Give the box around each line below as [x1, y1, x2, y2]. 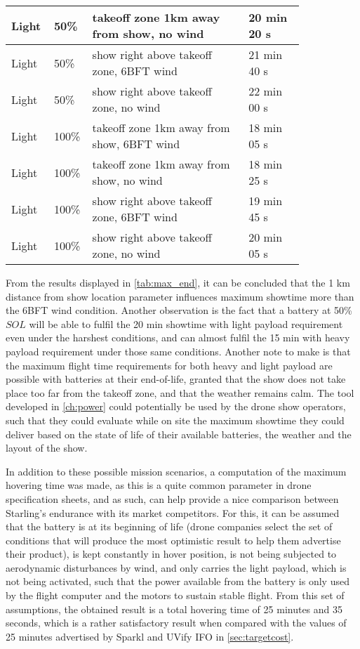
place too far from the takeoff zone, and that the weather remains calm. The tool [6, 385, 354, 400]
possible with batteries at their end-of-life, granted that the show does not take [6, 372, 346, 386]
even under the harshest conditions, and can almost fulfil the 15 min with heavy [6, 330, 350, 345]
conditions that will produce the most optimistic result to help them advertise [6, 532, 341, 547]
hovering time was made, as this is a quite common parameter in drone [6, 478, 312, 492]
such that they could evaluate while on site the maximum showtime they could [6, 412, 345, 427]
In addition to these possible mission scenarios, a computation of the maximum [6, 464, 347, 478]
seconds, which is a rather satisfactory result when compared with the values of [6, 615, 347, 630]
